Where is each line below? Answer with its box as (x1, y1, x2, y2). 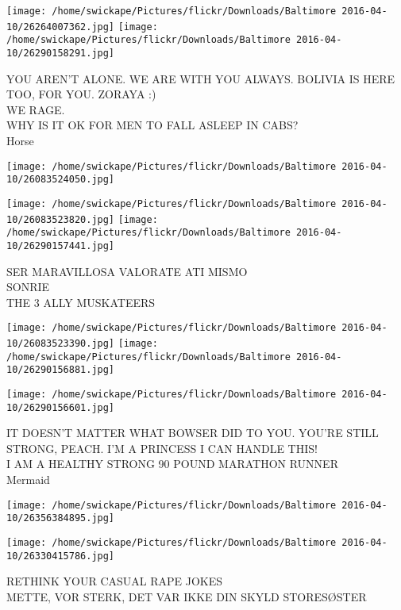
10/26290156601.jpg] (6, 401, 115, 413)
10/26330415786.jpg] (6, 550, 115, 562)
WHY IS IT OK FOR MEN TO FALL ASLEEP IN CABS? (6, 117, 299, 133)
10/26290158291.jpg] (6, 47, 115, 59)
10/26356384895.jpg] (6, 512, 115, 524)
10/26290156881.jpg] (6, 364, 115, 376)
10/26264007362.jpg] (6, 21, 115, 33)
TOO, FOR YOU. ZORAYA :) (6, 86, 156, 102)
